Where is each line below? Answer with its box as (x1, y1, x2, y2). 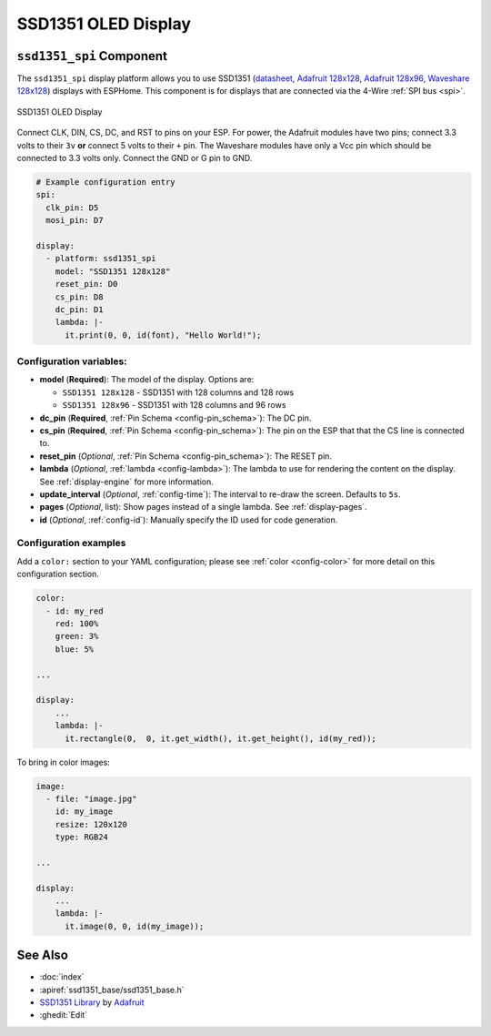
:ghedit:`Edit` (39, 1010, 88, 1021)
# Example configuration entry (35, 178, 176, 187)
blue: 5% (55, 644, 95, 655)
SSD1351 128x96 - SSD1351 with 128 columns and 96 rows (62, 400, 286, 411)
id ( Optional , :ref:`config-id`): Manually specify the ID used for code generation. (39, 514, 338, 525)
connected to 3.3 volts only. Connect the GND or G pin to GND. (16, 153, 253, 164)
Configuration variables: (16, 355, 127, 368)
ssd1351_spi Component (16, 48, 168, 64)
